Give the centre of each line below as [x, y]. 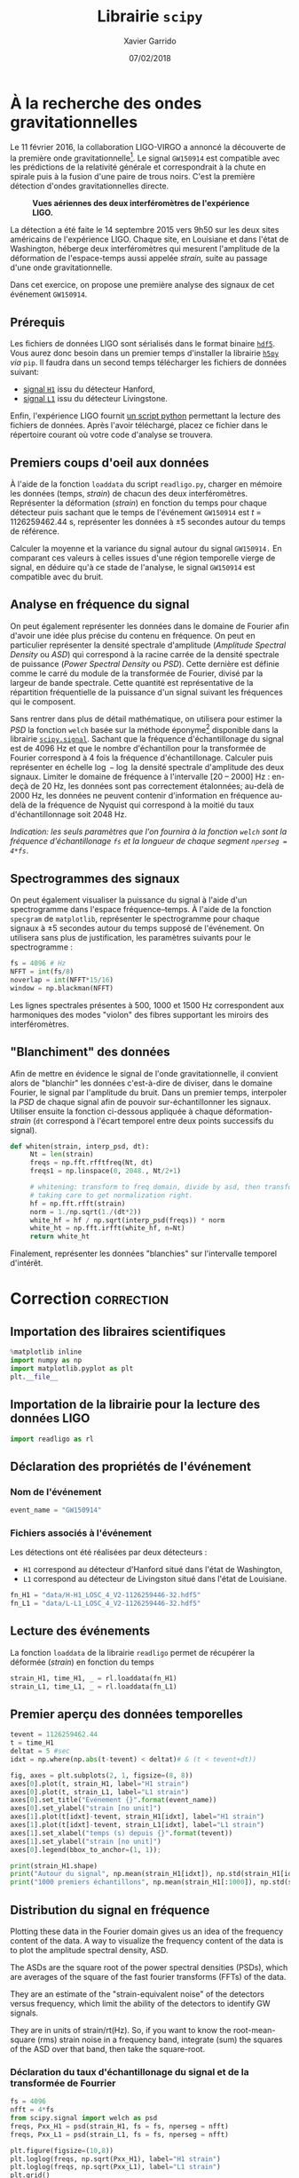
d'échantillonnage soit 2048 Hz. [69, 815]
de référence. [35, 531]
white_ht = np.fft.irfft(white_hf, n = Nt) [107, 1228]
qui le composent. [43, 701]
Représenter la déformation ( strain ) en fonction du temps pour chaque [138, 503]
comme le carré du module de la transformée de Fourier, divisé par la [137, 673]
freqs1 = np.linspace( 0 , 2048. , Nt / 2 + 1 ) [105, 1171]
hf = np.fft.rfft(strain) [78, 1204]
